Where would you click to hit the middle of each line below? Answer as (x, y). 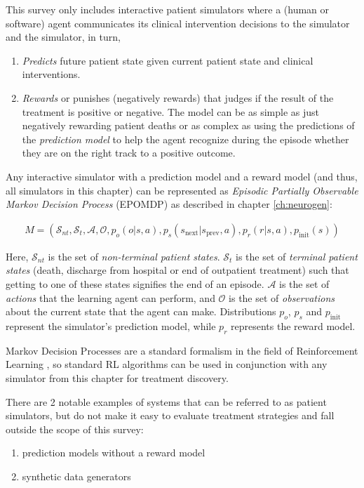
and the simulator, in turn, (63, 37)
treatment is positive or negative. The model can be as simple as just (171, 111)
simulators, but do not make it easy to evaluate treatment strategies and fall (170, 415)
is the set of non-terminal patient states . (134, 256)
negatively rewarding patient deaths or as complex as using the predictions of (188, 125)
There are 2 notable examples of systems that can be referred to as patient (166, 401)
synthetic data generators (76, 476)
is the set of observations (282, 297)
